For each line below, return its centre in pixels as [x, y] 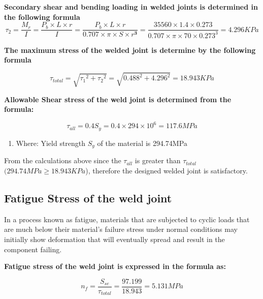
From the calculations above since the [63, 160]
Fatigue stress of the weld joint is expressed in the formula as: [115, 266]
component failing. [33, 249]
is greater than [158, 160]
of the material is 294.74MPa [142, 143]
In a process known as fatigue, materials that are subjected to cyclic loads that [127, 219]
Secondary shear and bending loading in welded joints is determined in [131, 7]
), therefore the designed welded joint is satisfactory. [167, 170]
